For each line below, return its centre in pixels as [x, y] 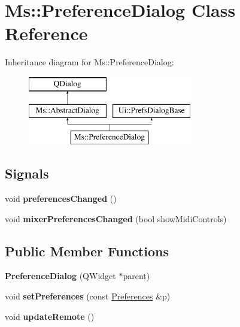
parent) [136, 276]
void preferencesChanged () [61, 199]
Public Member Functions [87, 251]
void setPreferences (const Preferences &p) [88, 296]
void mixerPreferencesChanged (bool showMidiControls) [116, 218]
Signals [27, 173]
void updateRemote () [50, 316]
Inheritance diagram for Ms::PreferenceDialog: [89, 62]
